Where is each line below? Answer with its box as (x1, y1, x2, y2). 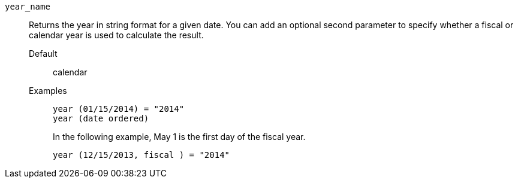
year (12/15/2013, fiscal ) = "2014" (53, 150, 230, 160)
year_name (5, 2, 50, 11)
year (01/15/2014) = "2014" (53, 104, 185, 114)
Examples (29, 86, 67, 96)
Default (29, 48, 58, 59)
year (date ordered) (53, 114, 149, 123)
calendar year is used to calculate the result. (29, 30, 204, 40)
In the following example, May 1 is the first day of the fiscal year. (53, 132, 306, 142)
